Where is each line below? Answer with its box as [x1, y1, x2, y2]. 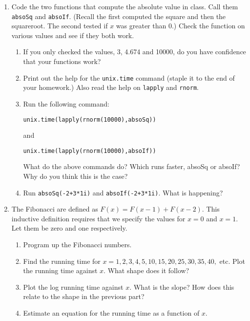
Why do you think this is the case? [23, 171, 128, 181]
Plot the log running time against [23, 281, 124, 292]
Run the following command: [23, 98, 109, 108]
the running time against [23, 265, 98, 276]
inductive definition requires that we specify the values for [11, 213, 186, 223]
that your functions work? [23, 56, 101, 66]
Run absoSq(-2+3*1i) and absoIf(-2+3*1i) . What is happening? [23, 187, 223, 197]
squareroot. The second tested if [11, 21, 108, 31]
